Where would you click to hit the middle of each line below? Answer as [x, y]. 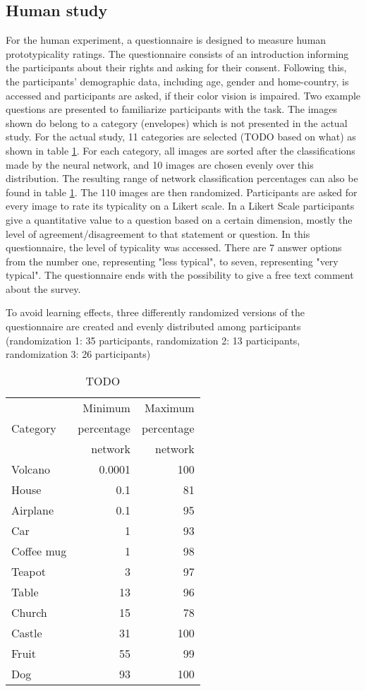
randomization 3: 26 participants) [78, 354]
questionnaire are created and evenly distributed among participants [153, 326]
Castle [27, 632]
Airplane [33, 510]
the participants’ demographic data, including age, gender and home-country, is [177, 81]
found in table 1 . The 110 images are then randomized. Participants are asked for [182, 192]
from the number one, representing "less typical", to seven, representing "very [172, 261]
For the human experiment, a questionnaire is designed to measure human [166, 40]
